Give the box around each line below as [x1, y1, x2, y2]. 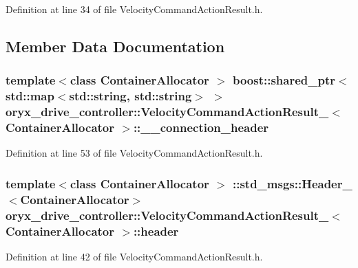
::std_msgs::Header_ [232, 175, 352, 192]
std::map [6, 87, 54, 104]
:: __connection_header [133, 119, 269, 136]
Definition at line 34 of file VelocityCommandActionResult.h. [6, 2, 263, 16]
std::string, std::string [69, 87, 192, 104]
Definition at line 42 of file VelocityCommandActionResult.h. [6, 249, 263, 263]
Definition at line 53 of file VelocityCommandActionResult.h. [6, 146, 263, 160]
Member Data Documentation [6, 35, 225, 56]
